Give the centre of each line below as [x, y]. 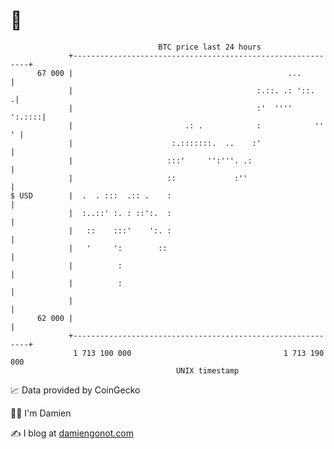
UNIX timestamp [207, 370]
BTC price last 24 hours [210, 47]
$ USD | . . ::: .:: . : [91, 195]
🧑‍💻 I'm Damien [41, 413]
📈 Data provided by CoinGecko [75, 390]
